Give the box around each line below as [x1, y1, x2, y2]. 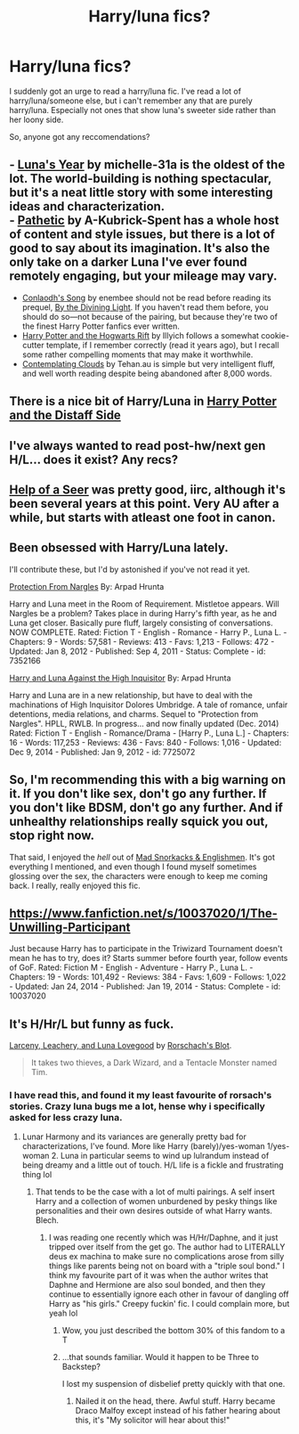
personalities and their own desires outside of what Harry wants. [35, 1205, 273, 1217]
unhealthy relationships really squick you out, [9, 814, 269, 829]
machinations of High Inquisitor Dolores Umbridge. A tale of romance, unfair [9, 699, 288, 710]
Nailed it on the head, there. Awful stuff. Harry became [75, 1396, 276, 1406]
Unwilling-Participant [9, 919, 131, 934]
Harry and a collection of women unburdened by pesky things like [35, 1196, 278, 1207]
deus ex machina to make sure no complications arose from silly [48, 1251, 285, 1262]
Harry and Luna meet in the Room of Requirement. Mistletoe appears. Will [9, 599, 279, 609]
